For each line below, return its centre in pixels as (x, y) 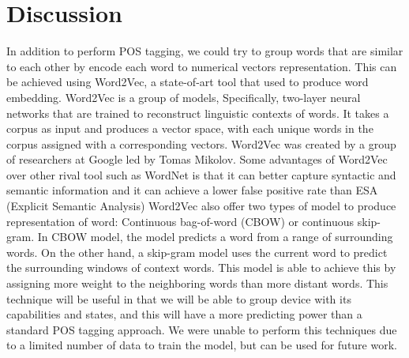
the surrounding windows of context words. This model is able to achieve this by (201, 268)
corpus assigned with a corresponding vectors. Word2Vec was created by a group (201, 143)
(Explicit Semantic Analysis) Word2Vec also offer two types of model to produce (201, 206)
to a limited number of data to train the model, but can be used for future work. (202, 345)
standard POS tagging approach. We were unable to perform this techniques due (202, 329)
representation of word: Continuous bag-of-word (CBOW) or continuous (180, 221)
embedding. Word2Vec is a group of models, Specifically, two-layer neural (184, 97)
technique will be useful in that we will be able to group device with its (179, 298)
